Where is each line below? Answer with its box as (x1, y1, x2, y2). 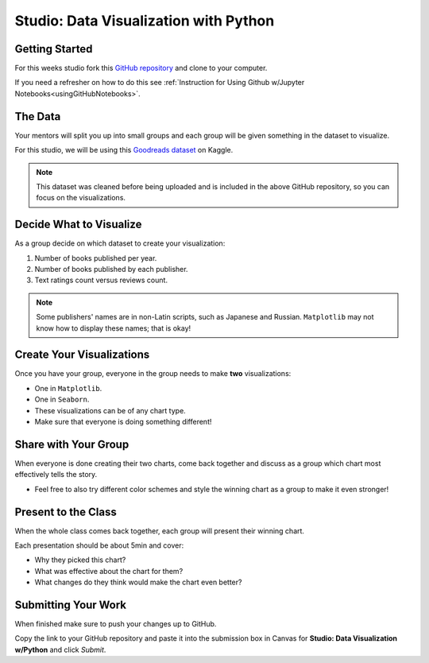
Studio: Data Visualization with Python (14, 12, 275, 29)
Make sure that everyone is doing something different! (34, 417, 212, 427)
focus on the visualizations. (36, 193, 126, 203)
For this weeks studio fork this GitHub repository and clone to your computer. (14, 64, 268, 73)
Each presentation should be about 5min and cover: (14, 541, 184, 550)
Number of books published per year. (34, 253, 157, 262)
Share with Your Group (14, 437, 129, 451)
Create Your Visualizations (14, 348, 150, 362)
